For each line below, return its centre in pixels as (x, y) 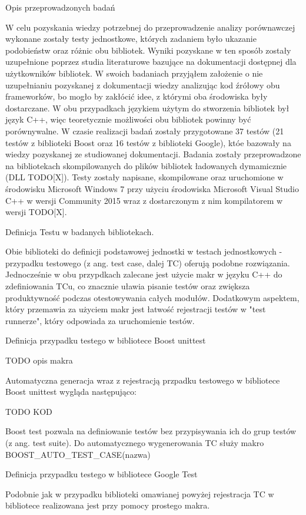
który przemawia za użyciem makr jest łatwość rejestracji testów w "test (136, 309)
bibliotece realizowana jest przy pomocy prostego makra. (108, 505)
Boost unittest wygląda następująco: (71, 392)
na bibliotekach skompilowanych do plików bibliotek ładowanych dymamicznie (146, 165)
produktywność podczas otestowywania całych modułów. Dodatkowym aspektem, (152, 297)
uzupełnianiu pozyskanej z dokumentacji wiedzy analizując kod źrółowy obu (143, 85)
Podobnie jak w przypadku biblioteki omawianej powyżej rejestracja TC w (140, 493)
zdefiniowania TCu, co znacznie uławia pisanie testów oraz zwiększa (128, 286)
